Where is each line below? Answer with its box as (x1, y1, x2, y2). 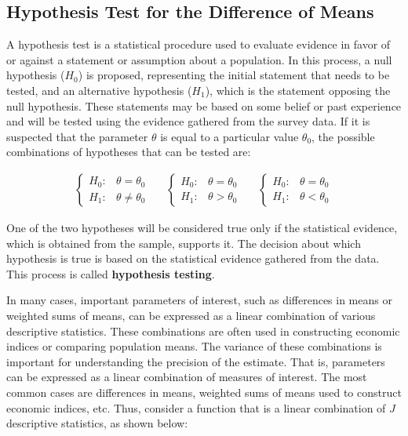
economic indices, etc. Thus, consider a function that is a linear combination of (6, 399, 386, 416)
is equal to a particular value (160, 128, 299, 144)
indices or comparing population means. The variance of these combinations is (6, 338, 382, 354)
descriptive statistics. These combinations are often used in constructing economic (6, 322, 400, 339)
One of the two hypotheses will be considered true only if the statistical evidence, (6, 219, 398, 235)
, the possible (311, 128, 375, 144)
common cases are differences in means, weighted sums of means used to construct (6, 383, 402, 400)
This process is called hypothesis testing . (6, 265, 215, 282)
